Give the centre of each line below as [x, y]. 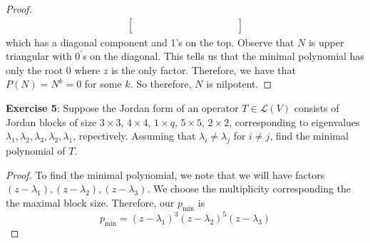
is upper [326, 42]
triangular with [39, 56]
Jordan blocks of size [51, 121]
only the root [35, 69]
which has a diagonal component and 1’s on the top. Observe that [150, 42]
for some [103, 84]
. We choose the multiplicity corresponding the [249, 188]
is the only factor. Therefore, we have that [204, 69]
